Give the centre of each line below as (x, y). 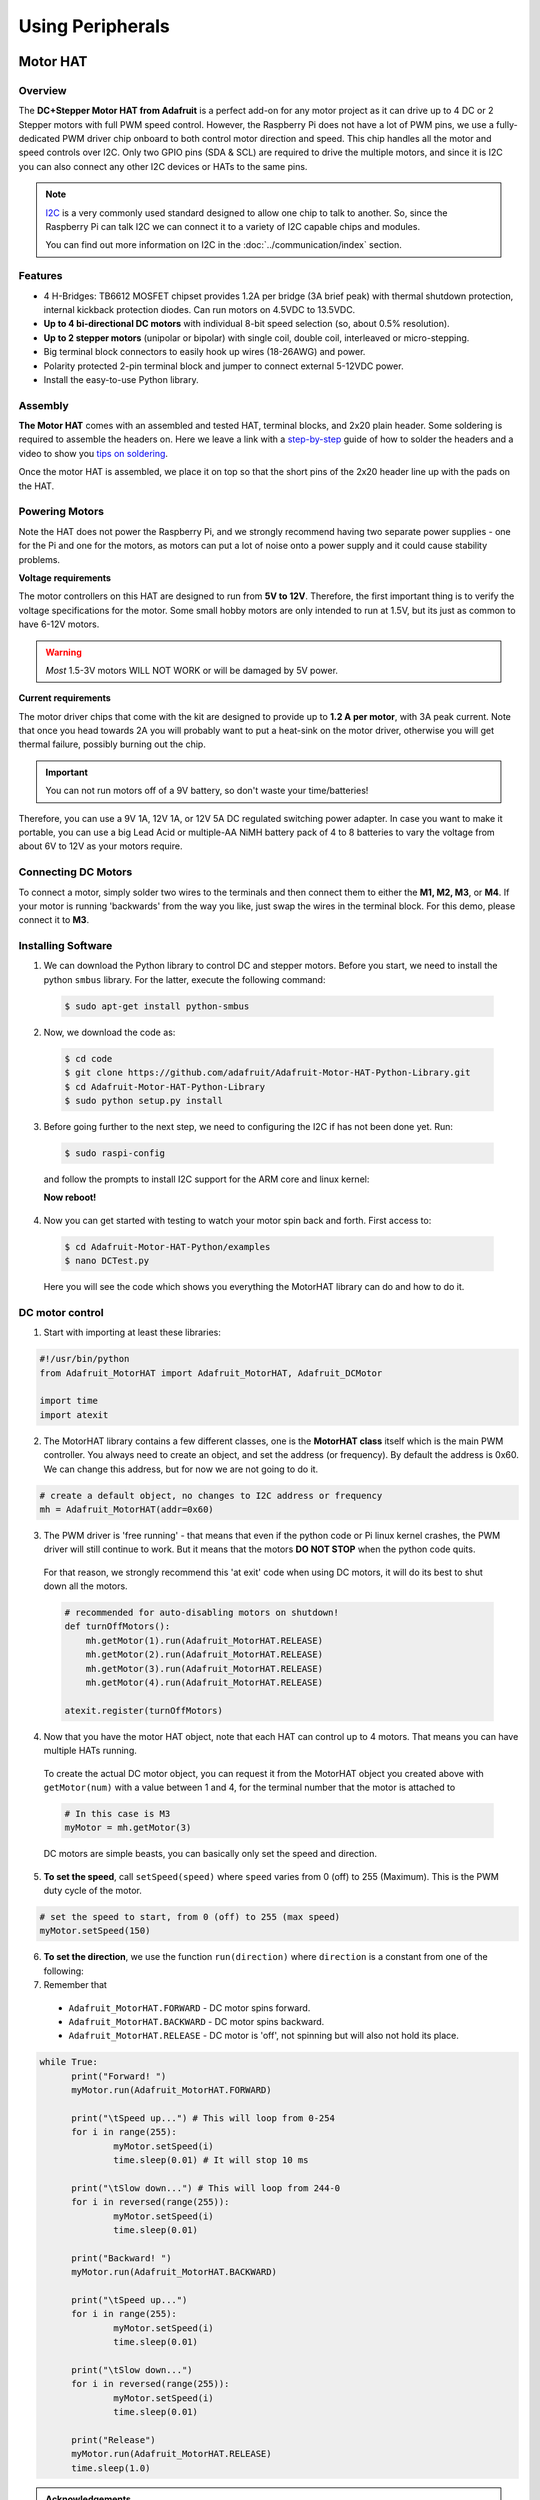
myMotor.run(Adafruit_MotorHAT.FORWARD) (171, 2090)
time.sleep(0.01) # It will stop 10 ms (211, 2160)
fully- (507, 124)
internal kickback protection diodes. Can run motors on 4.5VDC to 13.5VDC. (199, 309)
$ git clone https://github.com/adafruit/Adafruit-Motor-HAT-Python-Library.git (267, 1073)
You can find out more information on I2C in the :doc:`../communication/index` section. (223, 245)
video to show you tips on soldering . (93, 453)
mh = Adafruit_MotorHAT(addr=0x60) (126, 1509)
